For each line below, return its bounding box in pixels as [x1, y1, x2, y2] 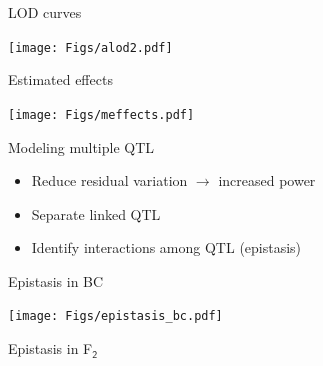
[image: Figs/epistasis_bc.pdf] [8, 309, 223, 324]
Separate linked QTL [31, 203, 161, 224]
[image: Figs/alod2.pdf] [8, 40, 173, 55]
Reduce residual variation [31, 170, 188, 191]
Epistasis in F [8, 338, 93, 359]
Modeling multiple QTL [8, 136, 155, 157]
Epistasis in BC [8, 270, 104, 291]
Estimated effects [8, 69, 113, 90]
